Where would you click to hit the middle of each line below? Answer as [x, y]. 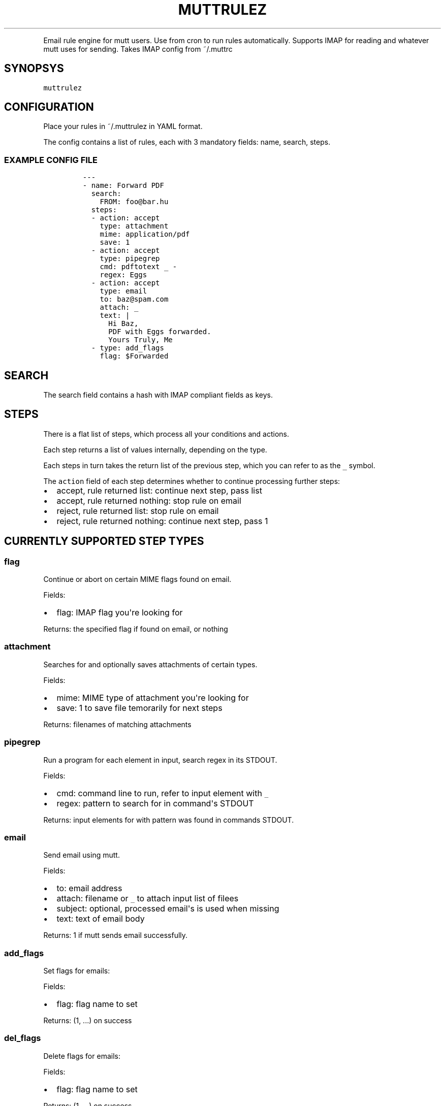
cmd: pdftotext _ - [138, 267]
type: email [123, 291]
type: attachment [134, 226]
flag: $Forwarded [134, 356]
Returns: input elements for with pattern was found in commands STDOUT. [169, 820]
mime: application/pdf [145, 234]
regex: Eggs [123, 275]
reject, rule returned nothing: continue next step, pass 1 [162, 521]
